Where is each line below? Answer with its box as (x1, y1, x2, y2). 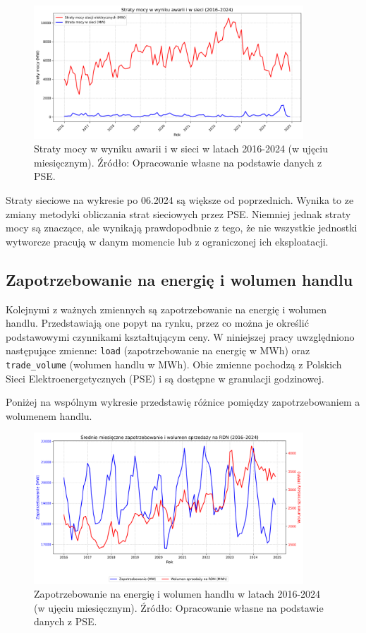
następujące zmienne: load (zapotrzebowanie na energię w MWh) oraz (6, 343, 310, 358)
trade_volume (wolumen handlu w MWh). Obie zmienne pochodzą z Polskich (6, 356, 342, 371)
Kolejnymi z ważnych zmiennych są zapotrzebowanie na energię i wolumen (6, 301, 327, 316)
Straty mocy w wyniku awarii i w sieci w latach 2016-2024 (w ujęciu (34, 141, 329, 156)
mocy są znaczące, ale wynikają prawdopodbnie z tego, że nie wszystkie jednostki (6, 220, 358, 235)
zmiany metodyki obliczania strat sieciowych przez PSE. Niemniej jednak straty (6, 206, 351, 221)
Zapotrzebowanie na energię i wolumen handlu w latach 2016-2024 (34, 586, 321, 601)
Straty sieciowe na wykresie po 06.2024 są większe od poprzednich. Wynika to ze (6, 192, 354, 207)
